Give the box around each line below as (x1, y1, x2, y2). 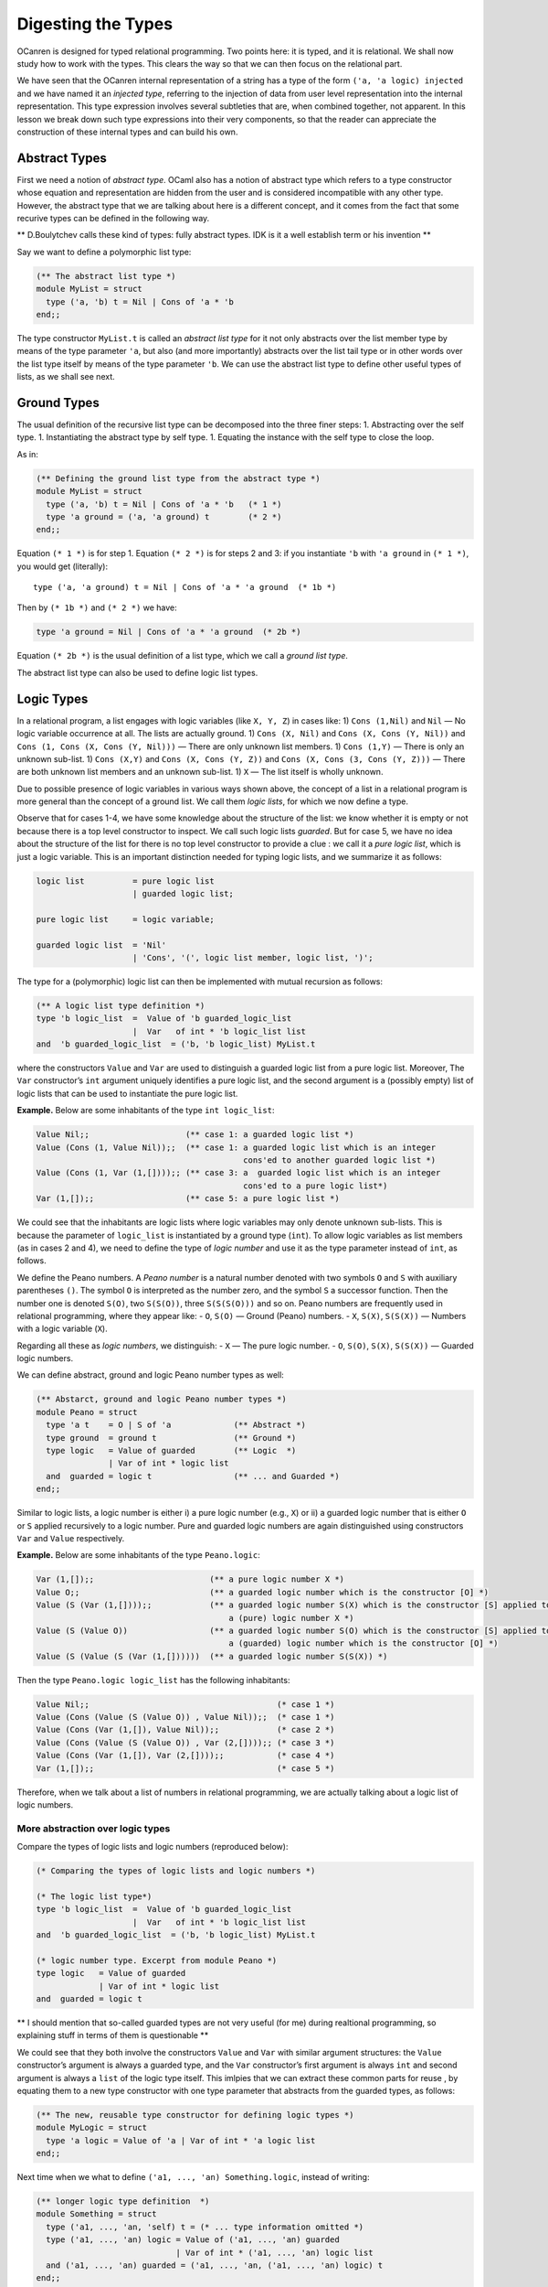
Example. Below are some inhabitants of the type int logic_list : (16, 1105, 275, 1116)
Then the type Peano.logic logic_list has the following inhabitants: (16, 1674, 290, 1685)
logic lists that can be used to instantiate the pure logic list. (16, 1088, 238, 1099)
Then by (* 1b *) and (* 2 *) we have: (16, 602, 177, 613)
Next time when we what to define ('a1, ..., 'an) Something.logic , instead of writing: (16, 2172, 370, 2183)
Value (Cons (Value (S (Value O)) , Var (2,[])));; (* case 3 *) (36, 1737, 335, 1747)
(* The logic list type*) (36, 1891, 153, 1902)
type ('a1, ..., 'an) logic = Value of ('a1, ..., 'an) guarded (46, 2235, 340, 2245)
